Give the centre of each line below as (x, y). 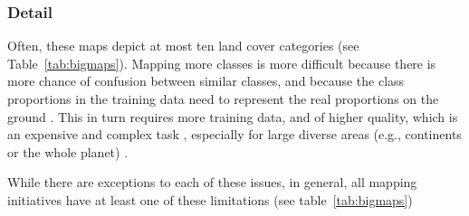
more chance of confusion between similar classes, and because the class (206, 81)
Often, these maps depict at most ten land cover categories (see (183, 46)
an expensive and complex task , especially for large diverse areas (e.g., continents (234, 134)
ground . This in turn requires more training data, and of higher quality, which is (233, 116)
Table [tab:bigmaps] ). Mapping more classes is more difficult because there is (222, 63)
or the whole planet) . (68, 151)
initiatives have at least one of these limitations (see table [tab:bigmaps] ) (210, 199)
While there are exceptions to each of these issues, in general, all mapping (212, 182)
